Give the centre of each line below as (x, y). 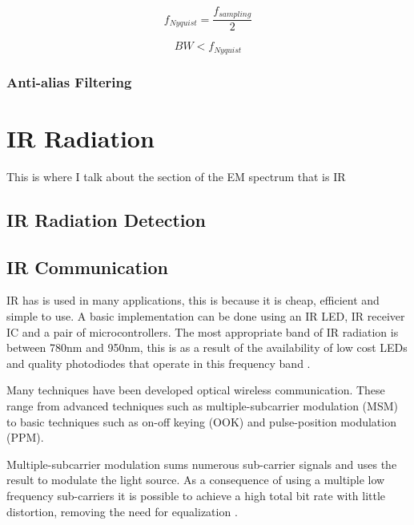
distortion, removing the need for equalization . (122, 511)
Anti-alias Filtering (69, 81)
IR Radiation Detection (107, 219)
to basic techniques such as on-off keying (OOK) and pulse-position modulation (201, 421)
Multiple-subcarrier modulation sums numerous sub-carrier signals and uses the (202, 464)
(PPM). (25, 437)
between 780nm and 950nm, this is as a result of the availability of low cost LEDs (207, 347)
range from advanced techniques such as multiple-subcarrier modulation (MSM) (202, 406)
